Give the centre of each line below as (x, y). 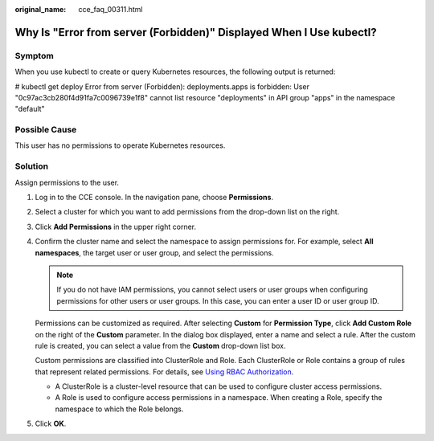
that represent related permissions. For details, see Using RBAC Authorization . (164, 372)
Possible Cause (46, 130)
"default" (30, 109)
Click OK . (51, 424)
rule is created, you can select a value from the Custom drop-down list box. (160, 345)
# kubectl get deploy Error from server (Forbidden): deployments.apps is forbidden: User (162, 86)
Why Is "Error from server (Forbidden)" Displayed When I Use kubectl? (196, 32)
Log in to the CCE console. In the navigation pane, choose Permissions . (154, 197)
